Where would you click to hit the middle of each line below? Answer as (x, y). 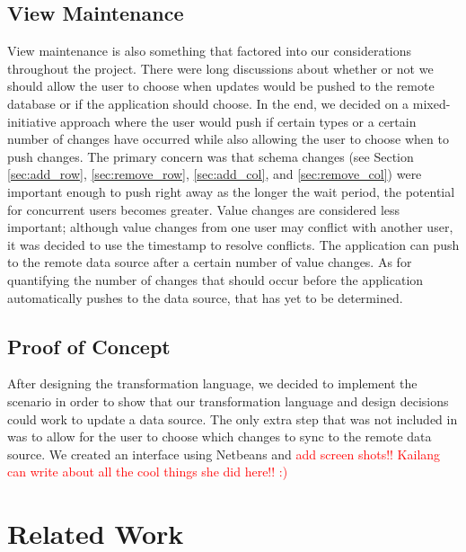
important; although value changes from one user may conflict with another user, (230, 227)
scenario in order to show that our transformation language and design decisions (228, 401)
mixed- (431, 103)
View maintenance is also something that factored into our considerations (210, 51)
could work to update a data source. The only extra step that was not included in (233, 418)
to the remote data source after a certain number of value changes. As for (210, 262)
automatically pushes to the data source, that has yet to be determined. (205, 297)
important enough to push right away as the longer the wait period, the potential (231, 191)
